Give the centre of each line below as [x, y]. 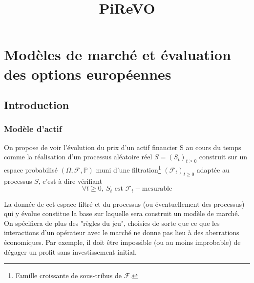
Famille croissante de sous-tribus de [69, 275]
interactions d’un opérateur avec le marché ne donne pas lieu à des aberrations [122, 232]
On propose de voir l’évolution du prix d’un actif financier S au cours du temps [123, 147]
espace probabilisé [31, 169]
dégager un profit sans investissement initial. [70, 251]
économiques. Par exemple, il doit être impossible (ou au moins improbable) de [122, 242]
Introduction [37, 105]
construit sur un [223, 157]
